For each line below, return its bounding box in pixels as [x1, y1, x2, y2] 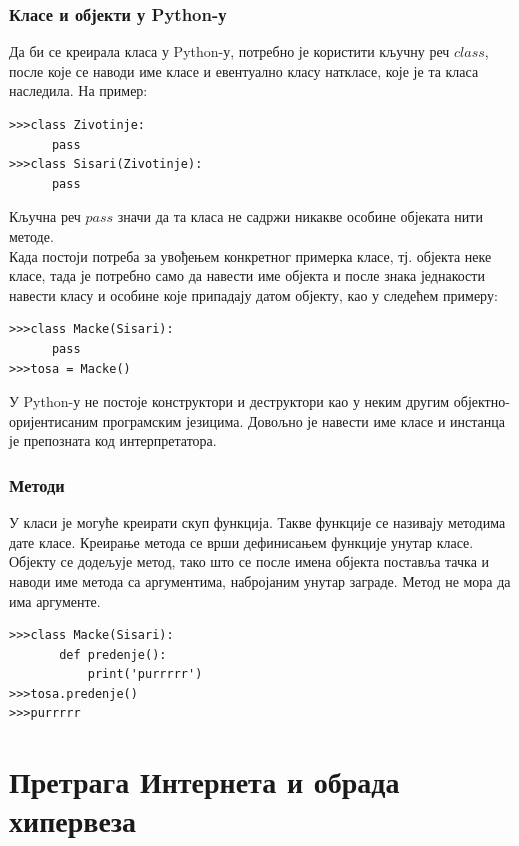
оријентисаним [9, 410, 99, 431]
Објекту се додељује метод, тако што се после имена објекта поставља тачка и [9, 551, 490, 572]
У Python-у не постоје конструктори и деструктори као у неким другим [9, 391, 450, 412]
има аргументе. [9, 590, 101, 611]
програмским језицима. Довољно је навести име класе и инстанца [102, 410, 505, 431]
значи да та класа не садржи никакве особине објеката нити [117, 206, 483, 227]
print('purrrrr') [87, 667, 203, 682]
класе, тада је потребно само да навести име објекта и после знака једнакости [9, 265, 485, 286]
